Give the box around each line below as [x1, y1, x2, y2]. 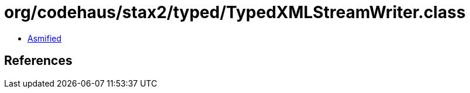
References [4, 53, 72, 68]
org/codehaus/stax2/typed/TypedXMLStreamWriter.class [4, 2, 466, 22]
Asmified [27, 33, 62, 43]
